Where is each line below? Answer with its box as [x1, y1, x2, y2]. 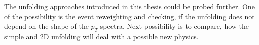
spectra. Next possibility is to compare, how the [100, 21, 249, 31]
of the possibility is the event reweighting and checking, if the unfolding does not [4, 11, 255, 21]
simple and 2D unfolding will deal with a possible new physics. [4, 31, 199, 41]
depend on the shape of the [4, 21, 89, 31]
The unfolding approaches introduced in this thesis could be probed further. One [4, 1, 255, 11]
